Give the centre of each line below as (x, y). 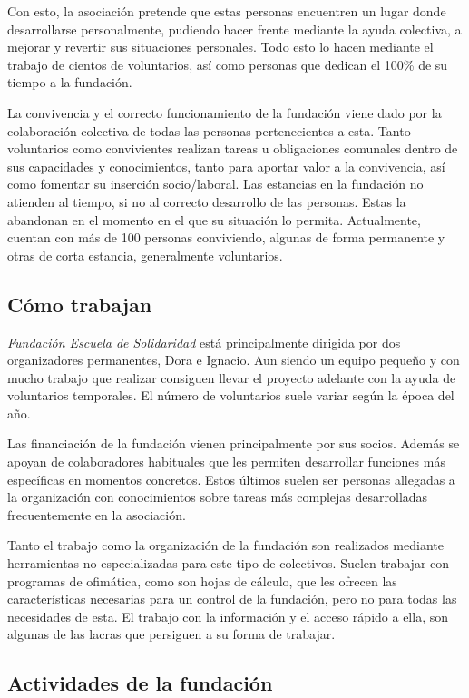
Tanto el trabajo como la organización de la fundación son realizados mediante (225, 545)
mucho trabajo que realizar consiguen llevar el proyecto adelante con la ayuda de (232, 377)
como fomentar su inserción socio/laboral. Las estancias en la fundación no (215, 184)
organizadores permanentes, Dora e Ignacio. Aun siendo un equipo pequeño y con (234, 360)
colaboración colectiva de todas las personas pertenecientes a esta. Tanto (209, 130)
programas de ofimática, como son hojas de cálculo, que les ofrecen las (202, 580)
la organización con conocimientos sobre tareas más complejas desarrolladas (218, 497)
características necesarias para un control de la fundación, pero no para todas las (232, 599)
